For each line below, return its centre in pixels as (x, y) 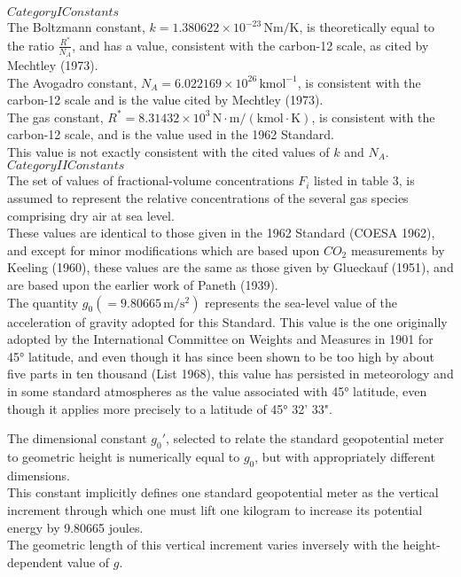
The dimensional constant (77, 438)
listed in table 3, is (364, 180)
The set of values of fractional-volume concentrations (151, 180)
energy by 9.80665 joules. (75, 527)
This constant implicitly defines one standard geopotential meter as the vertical (223, 492)
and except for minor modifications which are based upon (164, 250)
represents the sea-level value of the (301, 302)
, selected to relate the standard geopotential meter (305, 438)
